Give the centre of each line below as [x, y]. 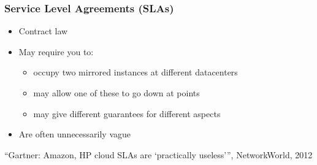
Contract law [43, 31]
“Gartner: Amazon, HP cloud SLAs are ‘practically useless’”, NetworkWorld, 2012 [158, 154]
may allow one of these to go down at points [116, 93]
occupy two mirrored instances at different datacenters [136, 72]
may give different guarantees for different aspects [127, 113]
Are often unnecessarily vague [75, 134]
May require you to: [56, 51]
